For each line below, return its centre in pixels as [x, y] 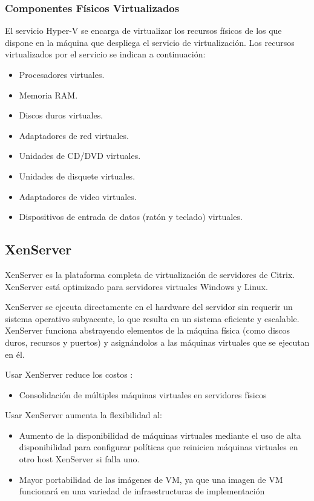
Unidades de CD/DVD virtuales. [80, 156]
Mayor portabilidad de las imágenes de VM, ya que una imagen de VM [151, 479]
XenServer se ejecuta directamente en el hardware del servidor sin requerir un [149, 307]
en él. [15, 354]
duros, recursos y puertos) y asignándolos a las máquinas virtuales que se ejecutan [157, 342]
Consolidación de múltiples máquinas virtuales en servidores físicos [143, 394]
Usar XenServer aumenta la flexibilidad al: [83, 415]
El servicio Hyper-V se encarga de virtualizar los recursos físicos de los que [143, 31]
